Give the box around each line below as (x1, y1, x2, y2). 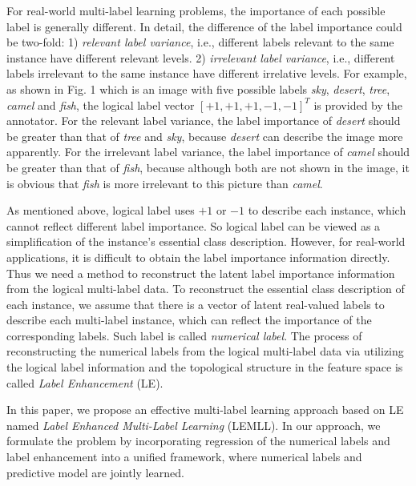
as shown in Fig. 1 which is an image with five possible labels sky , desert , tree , (6, 80, 390, 97)
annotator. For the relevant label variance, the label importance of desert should (6, 112, 401, 129)
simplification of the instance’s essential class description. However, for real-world (6, 233, 406, 250)
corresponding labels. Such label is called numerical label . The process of (6, 327, 362, 343)
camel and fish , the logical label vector (6, 96, 195, 113)
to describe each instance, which (248, 202, 406, 219)
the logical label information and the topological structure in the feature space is (6, 359, 403, 376)
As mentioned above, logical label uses (6, 202, 195, 219)
